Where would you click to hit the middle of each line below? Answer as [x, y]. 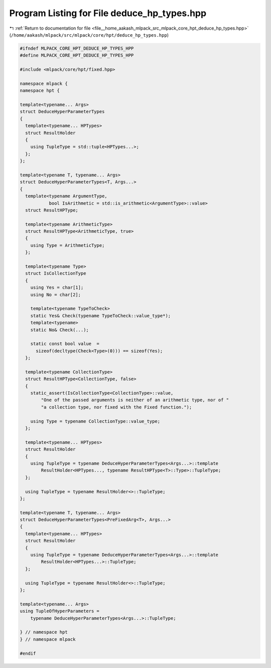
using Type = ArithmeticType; [67, 245]
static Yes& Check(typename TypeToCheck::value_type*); [101, 316]
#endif [28, 653]
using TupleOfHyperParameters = [60, 611]
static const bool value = [65, 344]
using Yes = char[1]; [57, 288]
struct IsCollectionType [56, 273]
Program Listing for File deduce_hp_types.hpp [108, 13]
